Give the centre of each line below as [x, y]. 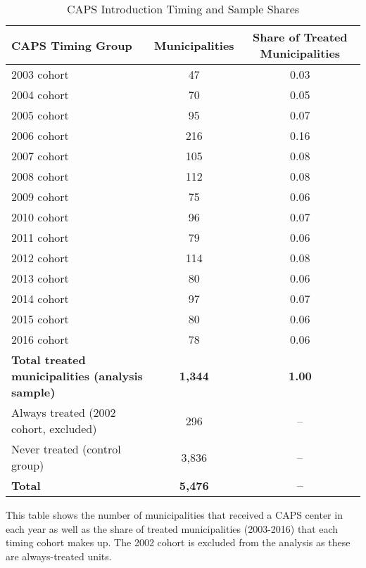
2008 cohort [40, 176]
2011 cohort [40, 237]
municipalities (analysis [77, 376]
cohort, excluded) [54, 428]
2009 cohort [40, 196]
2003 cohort [40, 74]
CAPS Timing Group [72, 45]
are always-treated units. [59, 556]
